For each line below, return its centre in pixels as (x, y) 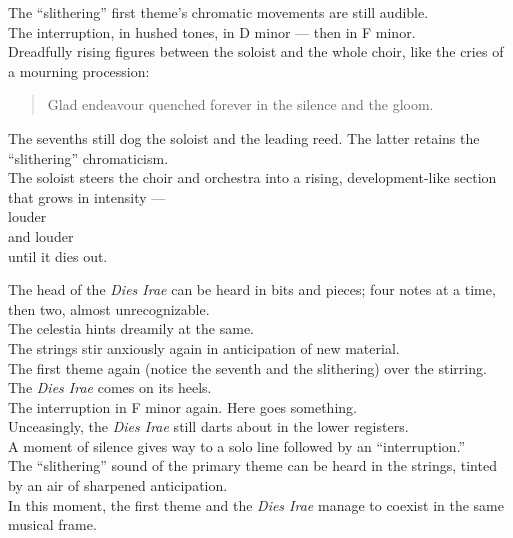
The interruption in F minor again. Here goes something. (182, 406)
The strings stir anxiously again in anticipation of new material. (204, 347)
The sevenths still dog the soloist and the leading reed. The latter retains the (244, 137)
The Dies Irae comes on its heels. (110, 387)
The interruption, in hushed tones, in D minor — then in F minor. (212, 31)
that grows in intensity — (87, 196)
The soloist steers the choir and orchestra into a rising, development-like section (252, 177)
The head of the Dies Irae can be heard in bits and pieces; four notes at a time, (252, 289)
